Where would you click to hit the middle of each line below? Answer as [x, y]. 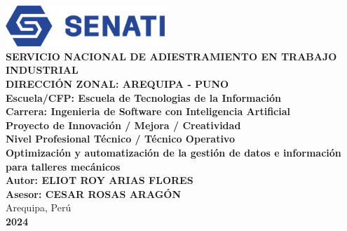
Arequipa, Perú [39, 207]
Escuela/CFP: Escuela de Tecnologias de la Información [143, 97]
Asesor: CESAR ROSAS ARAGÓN [94, 193]
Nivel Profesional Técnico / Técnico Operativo [120, 139]
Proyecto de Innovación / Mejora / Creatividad [123, 125]
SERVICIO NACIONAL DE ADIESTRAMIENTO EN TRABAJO [171, 56]
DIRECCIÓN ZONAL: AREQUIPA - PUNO [117, 83]
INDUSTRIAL [42, 70]
